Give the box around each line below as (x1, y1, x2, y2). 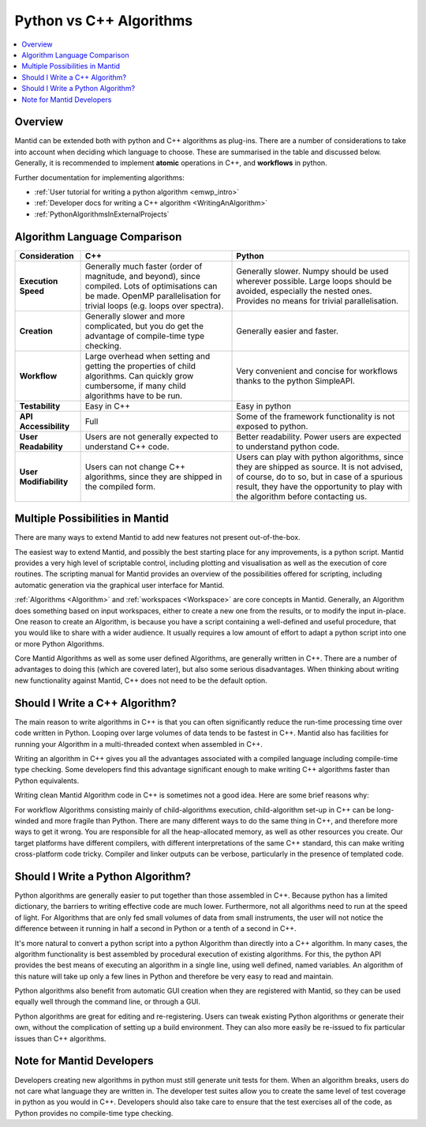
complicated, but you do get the (84, 320, 204, 331)
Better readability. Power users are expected (236, 431, 402, 442)
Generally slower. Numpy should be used (236, 266, 389, 277)
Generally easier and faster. (236, 325, 339, 336)
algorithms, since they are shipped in (84, 471, 222, 482)
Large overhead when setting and (84, 350, 211, 361)
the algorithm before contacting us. (236, 491, 368, 502)
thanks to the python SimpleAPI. (236, 375, 355, 386)
